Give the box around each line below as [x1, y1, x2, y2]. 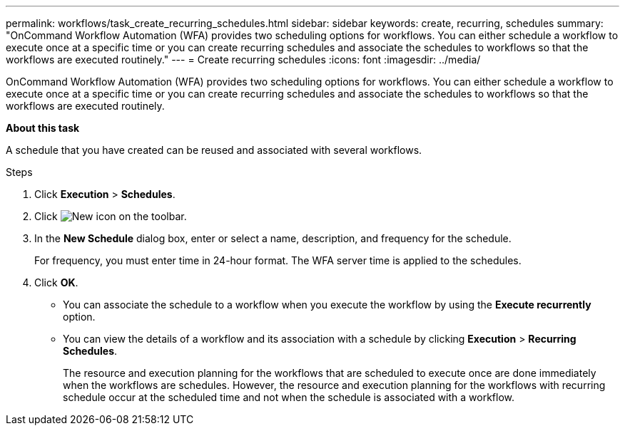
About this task [6, 122, 80, 134]
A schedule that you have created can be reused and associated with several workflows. [6, 144, 422, 156]
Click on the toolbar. [34, 210, 187, 222]
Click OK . [34, 276, 78, 289]
